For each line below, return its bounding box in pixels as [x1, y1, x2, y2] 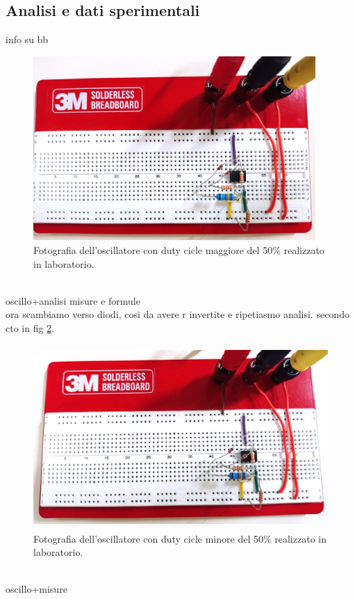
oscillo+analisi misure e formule [6, 293, 140, 308]
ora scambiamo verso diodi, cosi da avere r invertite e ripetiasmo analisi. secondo [6, 307, 349, 321]
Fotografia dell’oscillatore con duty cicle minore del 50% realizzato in [33, 531, 327, 545]
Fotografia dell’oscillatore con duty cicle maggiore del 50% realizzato [33, 242, 324, 257]
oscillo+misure [6, 582, 67, 596]
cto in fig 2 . [6, 320, 55, 335]
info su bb [6, 32, 49, 47]
